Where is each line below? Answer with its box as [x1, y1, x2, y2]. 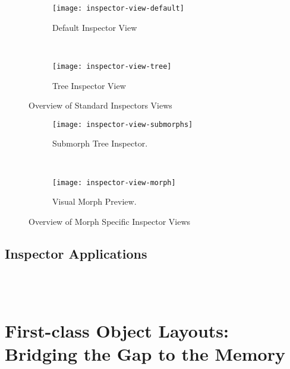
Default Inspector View [52, 21, 137, 33]
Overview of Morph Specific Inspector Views [29, 215, 191, 227]
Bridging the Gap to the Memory [5, 342, 285, 366]
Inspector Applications [5, 244, 147, 262]
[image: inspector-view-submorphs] [52, 120, 193, 129]
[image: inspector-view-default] [52, 4, 184, 12]
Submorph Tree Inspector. [52, 137, 148, 149]
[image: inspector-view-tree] [52, 62, 172, 71]
